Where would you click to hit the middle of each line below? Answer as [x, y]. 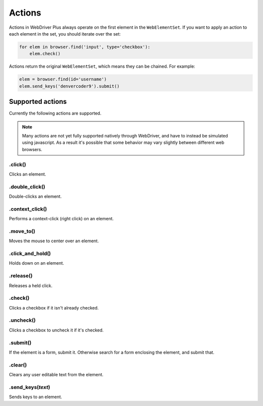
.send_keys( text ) [30, 387]
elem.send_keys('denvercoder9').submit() [69, 86]
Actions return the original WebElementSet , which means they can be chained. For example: [102, 66]
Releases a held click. [31, 286]
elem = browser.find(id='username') [63, 79]
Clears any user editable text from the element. [56, 375]
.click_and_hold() [30, 253]
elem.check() [45, 54]
